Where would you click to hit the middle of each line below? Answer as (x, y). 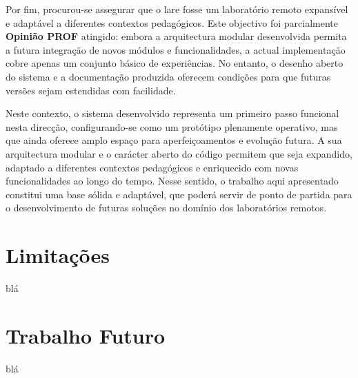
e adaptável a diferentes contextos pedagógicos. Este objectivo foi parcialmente (172, 22)
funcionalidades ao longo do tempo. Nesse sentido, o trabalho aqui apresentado (172, 181)
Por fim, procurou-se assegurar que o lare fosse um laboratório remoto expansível (177, 9)
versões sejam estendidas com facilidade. (91, 90)
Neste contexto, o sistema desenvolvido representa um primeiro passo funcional (172, 113)
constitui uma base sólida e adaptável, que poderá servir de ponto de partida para (179, 194)
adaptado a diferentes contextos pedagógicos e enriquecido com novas (152, 167)
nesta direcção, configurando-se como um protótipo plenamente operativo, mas (172, 126)
